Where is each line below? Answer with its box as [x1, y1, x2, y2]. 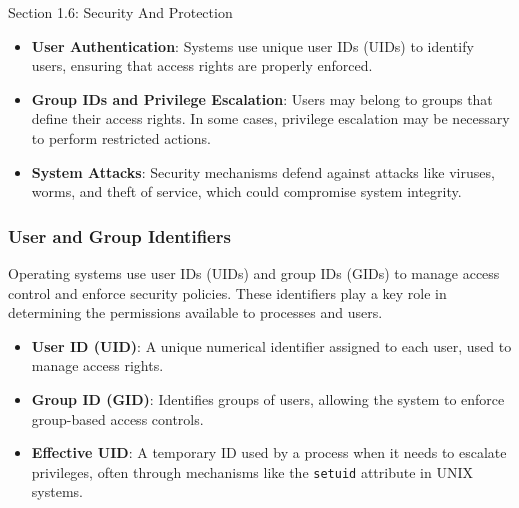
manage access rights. [31, 355, 164, 376]
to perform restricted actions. [31, 127, 211, 148]
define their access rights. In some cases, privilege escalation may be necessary [31, 108, 510, 129]
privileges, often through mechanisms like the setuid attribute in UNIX [31, 461, 473, 482]
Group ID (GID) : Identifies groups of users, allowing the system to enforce [31, 388, 505, 409]
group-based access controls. [31, 408, 204, 429]
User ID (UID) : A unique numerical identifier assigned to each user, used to [31, 335, 512, 356]
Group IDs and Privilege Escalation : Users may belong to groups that [31, 88, 493, 109]
